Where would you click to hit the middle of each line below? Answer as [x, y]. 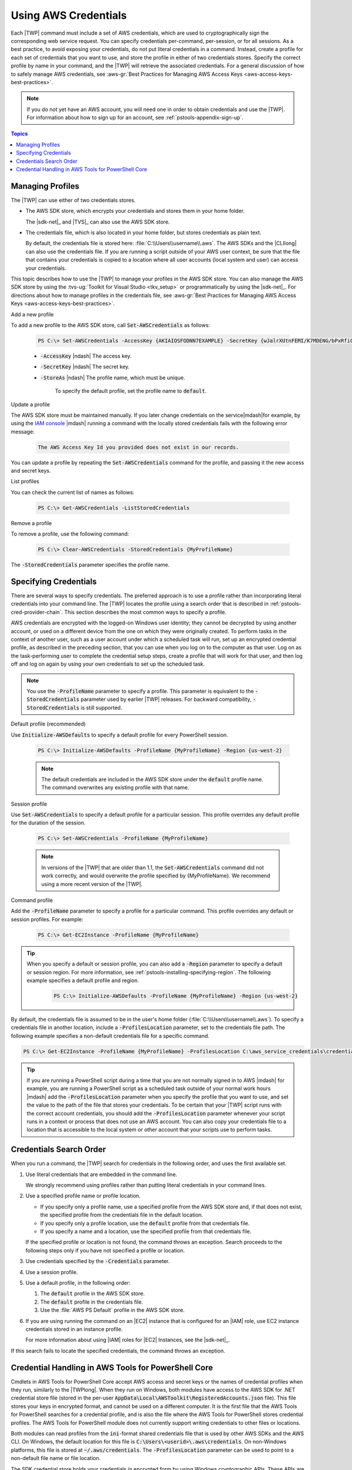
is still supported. [101, 707]
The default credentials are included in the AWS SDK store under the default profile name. [152, 779]
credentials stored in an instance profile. [74, 1329]
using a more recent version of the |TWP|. [92, 884]
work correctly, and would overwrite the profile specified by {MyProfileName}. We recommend [156, 876]
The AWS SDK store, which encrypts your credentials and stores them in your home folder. [135, 211]
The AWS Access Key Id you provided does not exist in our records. [138, 447]
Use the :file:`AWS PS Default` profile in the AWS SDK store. [112, 1310]
